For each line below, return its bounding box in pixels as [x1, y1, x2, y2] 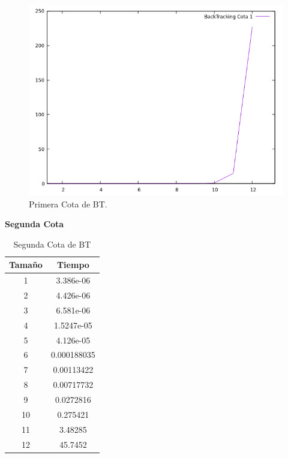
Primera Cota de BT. [29, 197, 107, 210]
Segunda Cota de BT [13, 237, 91, 250]
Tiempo [56, 258, 89, 271]
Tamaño [9, 258, 43, 271]
